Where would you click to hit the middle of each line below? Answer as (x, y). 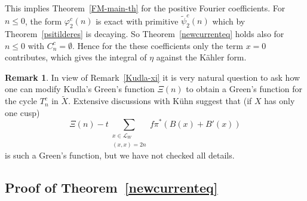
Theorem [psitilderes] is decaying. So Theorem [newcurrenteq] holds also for (145, 34)
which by (229, 21)
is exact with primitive (137, 21)
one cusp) (22, 112)
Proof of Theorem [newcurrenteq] (111, 187)
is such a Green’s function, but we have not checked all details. (120, 155)
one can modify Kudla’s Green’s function (80, 89)
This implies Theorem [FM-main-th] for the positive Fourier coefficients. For (145, 8)
